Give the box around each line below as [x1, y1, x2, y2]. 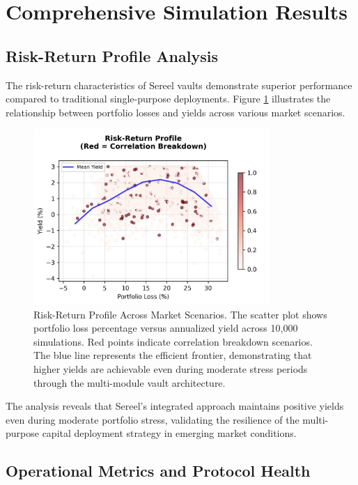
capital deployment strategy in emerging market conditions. [42, 426, 297, 440]
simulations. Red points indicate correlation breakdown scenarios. [33, 334, 313, 348]
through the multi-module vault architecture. [33, 375, 226, 390]
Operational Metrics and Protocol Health [6, 460, 311, 482]
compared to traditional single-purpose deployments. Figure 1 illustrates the [6, 91, 331, 106]
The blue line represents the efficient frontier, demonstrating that [33, 348, 312, 362]
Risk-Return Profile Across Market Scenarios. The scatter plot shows [33, 307, 327, 321]
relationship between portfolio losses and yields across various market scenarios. [6, 105, 345, 119]
